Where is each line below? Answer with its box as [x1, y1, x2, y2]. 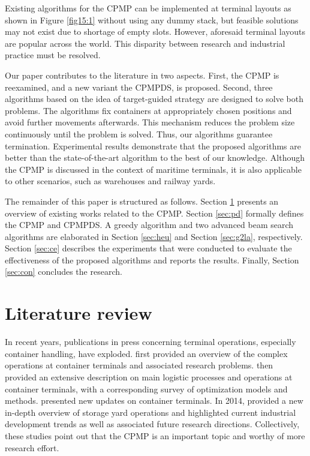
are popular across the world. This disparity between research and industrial [5, 37, 285, 49]
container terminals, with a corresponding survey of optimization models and [5, 382, 288, 395]
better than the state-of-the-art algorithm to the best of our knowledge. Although [5, 151, 305, 164]
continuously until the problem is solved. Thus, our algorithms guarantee [5, 127, 273, 140]
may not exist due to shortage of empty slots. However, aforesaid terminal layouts [5, 25, 306, 38]
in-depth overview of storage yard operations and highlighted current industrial [5, 406, 296, 418]
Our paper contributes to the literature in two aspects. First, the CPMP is [5, 68, 279, 81]
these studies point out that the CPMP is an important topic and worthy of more [5, 429, 305, 442]
